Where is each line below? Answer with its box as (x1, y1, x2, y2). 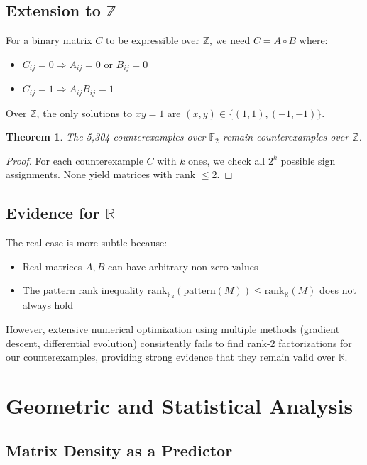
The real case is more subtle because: (6, 235, 168, 250)
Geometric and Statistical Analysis (6, 390, 354, 420)
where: (299, 33, 328, 48)
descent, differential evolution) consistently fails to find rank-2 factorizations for (6, 335, 352, 350)
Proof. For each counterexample (6, 153, 143, 168)
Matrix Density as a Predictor (6, 439, 233, 461)
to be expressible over (106, 33, 200, 48)
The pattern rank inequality (22, 283, 145, 297)
